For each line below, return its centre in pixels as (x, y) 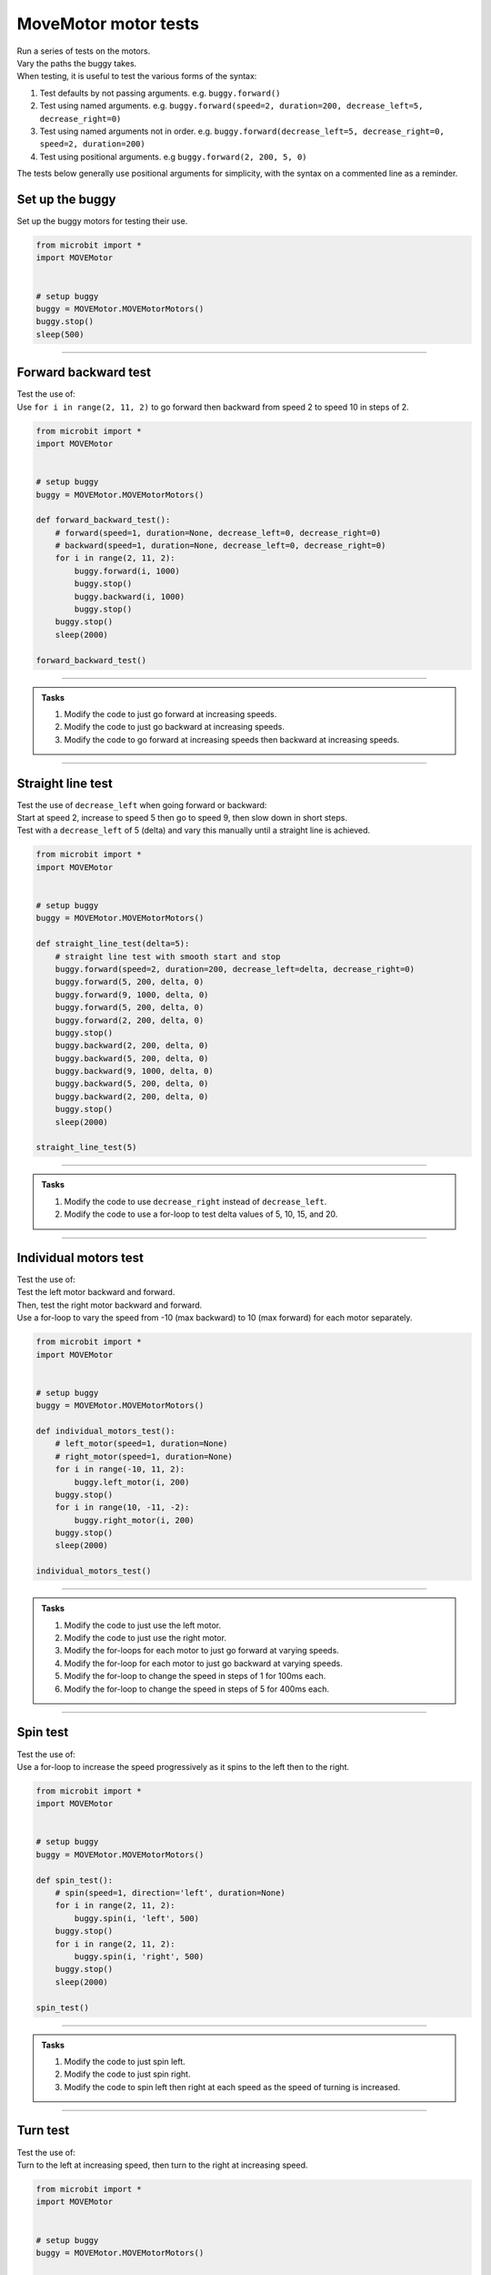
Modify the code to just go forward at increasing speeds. (170, 713)
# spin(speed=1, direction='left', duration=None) (170, 1893)
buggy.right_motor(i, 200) (134, 1520)
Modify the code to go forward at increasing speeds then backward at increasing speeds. (232, 739)
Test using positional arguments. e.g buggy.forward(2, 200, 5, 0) (174, 157)
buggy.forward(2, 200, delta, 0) (130, 1020)
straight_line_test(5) (86, 1148)
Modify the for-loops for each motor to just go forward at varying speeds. (202, 1651)
